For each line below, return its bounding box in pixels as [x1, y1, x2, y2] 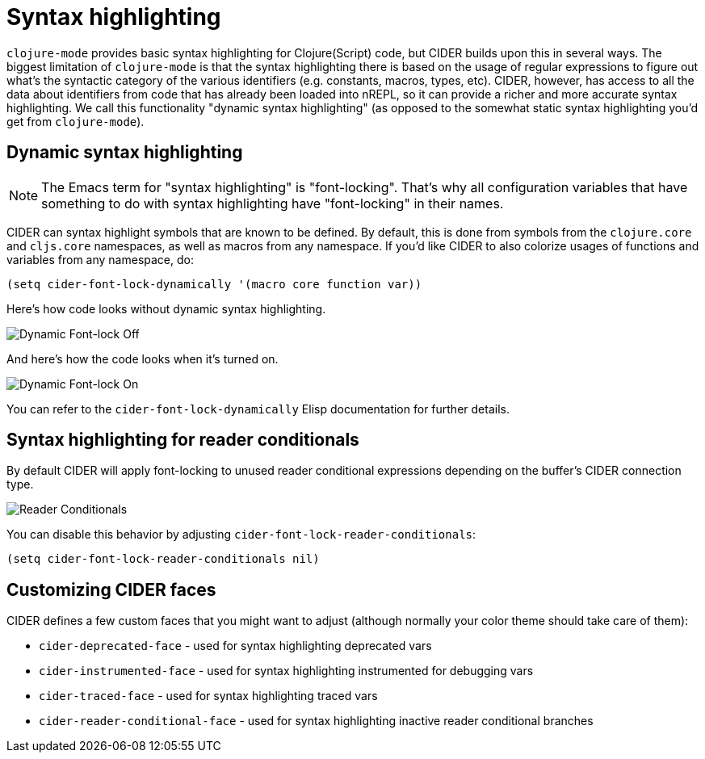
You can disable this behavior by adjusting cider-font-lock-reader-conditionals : [6, 527, 476, 542]
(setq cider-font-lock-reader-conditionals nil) [6, 552, 320, 566]
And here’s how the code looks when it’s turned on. [6, 351, 279, 366]
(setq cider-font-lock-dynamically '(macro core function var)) [6, 277, 422, 291]
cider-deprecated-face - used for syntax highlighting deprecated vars [39, 639, 432, 653]
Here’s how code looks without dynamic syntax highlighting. [6, 301, 326, 316]
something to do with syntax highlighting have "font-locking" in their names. [41, 195, 504, 212]
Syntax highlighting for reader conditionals [6, 430, 359, 451]
